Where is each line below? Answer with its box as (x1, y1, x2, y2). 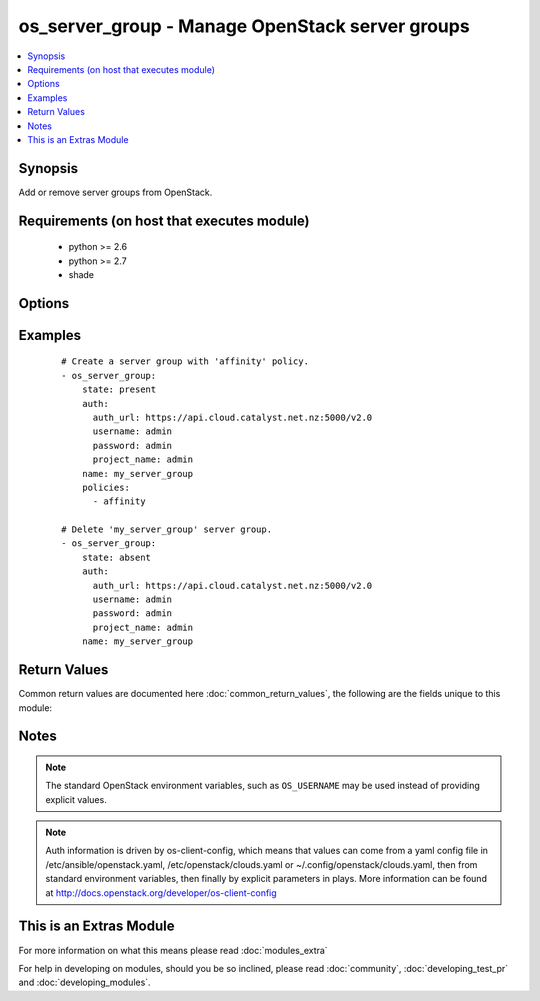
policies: (81, 481, 130, 493)
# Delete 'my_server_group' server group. (61, 524, 273, 535)
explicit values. (45, 793, 107, 805)
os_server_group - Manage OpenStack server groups (18, 15, 470, 37)
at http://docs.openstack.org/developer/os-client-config (45, 886, 277, 899)
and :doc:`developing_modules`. (18, 976, 151, 989)
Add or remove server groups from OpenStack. (18, 186, 213, 198)
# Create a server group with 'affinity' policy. (61, 356, 310, 367)
